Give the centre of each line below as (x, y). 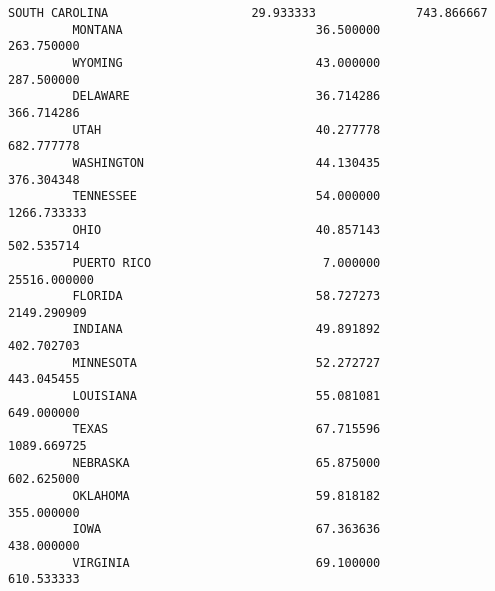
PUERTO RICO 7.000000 (226, 262)
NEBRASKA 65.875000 (226, 462)
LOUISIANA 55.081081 (226, 396)
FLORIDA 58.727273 (226, 296)
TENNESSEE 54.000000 (226, 196)
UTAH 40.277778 (226, 129)
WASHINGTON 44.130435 (226, 162)
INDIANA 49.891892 (226, 329)
